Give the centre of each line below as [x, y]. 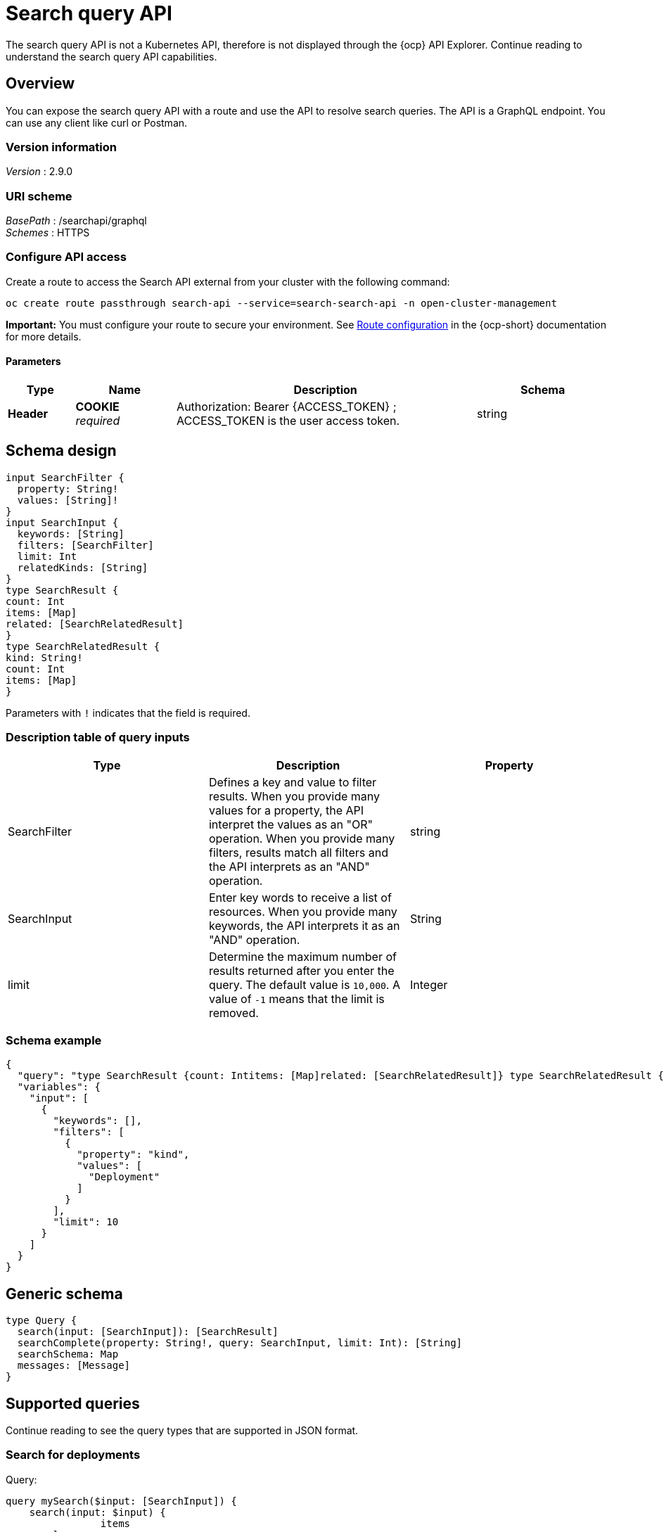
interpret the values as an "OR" [290, 824]
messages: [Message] [74, 1366]
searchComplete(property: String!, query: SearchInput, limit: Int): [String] [240, 1343]
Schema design [61, 451]
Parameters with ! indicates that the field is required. [128, 713]
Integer [429, 984]
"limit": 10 [86, 1222]
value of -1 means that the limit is [296, 998]
